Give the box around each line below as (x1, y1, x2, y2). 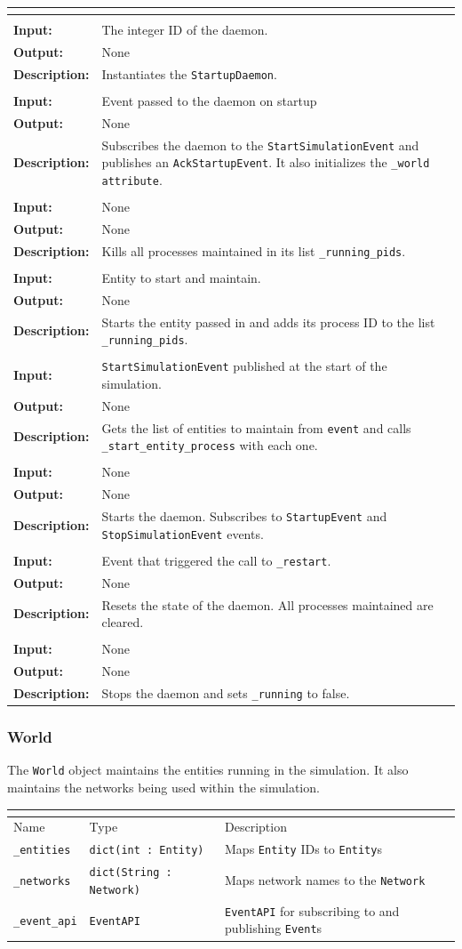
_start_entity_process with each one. (101, 436, 318, 454)
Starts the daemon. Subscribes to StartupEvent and (101, 507, 387, 526)
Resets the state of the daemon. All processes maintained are (101, 595, 434, 614)
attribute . (101, 170, 163, 189)
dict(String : (89, 866, 172, 880)
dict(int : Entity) (89, 844, 204, 857)
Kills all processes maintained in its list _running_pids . (101, 241, 406, 260)
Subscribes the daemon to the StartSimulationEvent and (101, 135, 419, 154)
